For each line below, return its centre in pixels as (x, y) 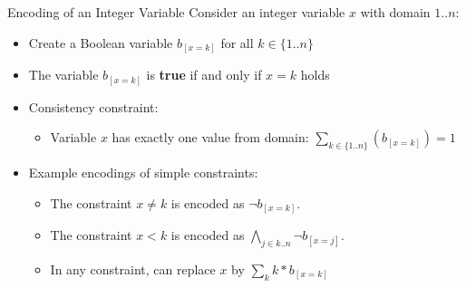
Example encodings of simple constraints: (143, 173)
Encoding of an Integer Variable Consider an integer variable (176, 12)
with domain (395, 12)
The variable (63, 75)
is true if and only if (204, 75)
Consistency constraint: (93, 106)
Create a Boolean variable (101, 42)
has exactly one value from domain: (210, 137)
